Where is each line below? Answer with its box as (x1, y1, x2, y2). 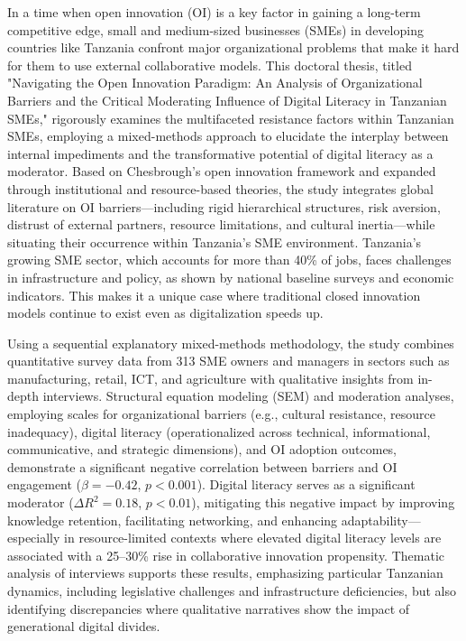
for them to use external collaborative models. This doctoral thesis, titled (7, 55, 412, 74)
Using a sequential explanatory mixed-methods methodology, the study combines (7, 333, 454, 352)
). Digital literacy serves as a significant (196, 475, 416, 494)
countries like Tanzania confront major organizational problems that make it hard (7, 38, 460, 57)
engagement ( (7, 475, 82, 494)
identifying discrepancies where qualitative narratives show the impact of (7, 599, 410, 618)
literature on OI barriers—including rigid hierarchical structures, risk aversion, (7, 197, 441, 216)
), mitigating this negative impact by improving (191, 493, 455, 512)
